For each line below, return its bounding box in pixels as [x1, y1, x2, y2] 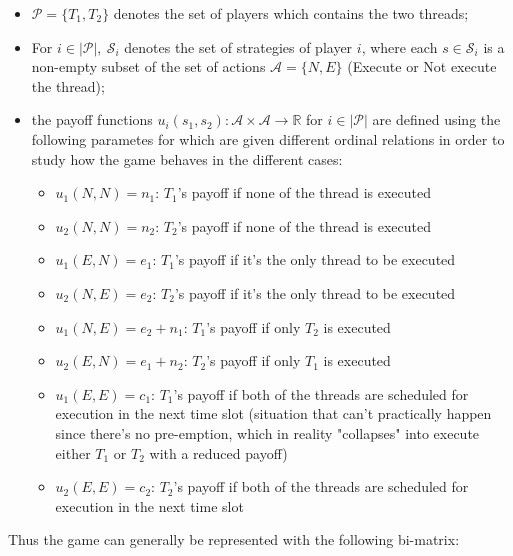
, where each [361, 36, 438, 57]
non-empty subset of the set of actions [31, 56, 266, 77]
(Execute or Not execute [347, 56, 497, 77]
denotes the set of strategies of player [124, 36, 353, 57]
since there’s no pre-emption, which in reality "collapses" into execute [55, 422, 480, 443]
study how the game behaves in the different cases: [31, 148, 343, 169]
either [55, 442, 91, 463]
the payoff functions [31, 109, 153, 130]
